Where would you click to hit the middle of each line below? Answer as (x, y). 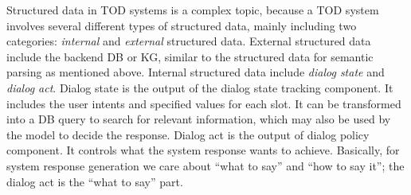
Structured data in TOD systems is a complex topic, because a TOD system (193, 10)
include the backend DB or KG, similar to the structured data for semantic (190, 56)
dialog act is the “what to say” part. (95, 181)
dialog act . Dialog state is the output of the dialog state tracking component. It (200, 87)
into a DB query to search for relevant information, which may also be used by (199, 119)
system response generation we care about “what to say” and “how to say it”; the (205, 165)
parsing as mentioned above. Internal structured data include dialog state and (196, 72)
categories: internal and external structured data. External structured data (189, 41)
